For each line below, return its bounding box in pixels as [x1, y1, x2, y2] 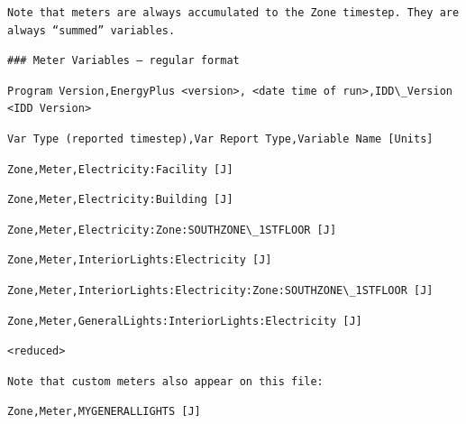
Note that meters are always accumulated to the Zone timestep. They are [7, 6, 460, 19]
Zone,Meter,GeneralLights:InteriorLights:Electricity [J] [7, 314, 362, 327]
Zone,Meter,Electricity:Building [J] [7, 193, 233, 207]
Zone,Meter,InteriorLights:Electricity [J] [7, 253, 272, 267]
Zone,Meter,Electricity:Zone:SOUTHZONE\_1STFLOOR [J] [7, 223, 337, 236]
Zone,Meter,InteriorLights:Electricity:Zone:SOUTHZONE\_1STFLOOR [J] [7, 283, 434, 297]
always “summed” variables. [7, 23, 176, 37]
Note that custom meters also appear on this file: [7, 374, 324, 388]
